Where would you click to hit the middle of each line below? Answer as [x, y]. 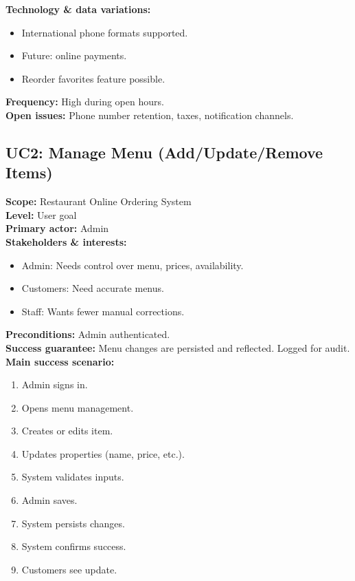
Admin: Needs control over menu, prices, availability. [133, 265]
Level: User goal [41, 214]
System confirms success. [74, 546]
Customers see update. [69, 569]
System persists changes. [73, 523]
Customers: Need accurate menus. [93, 288]
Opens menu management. [78, 407]
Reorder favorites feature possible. [93, 78]
